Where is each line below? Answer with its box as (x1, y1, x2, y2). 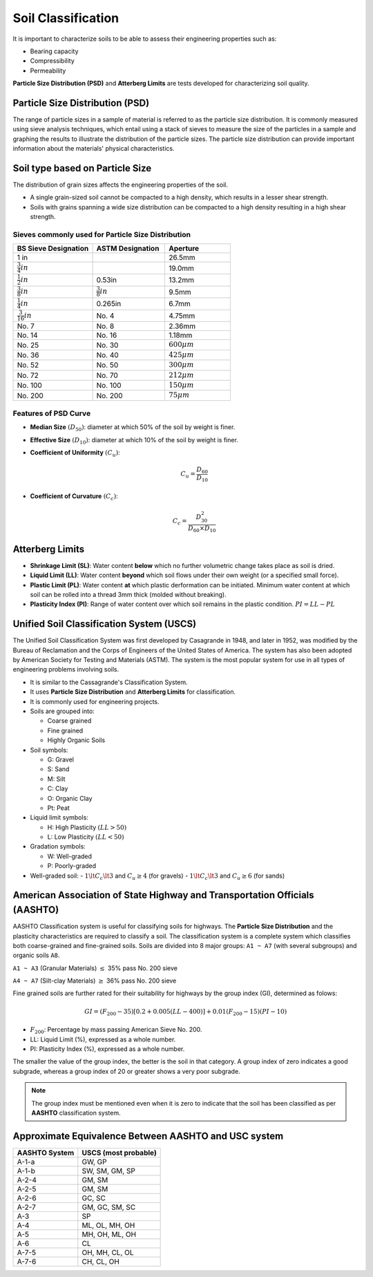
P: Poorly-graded (47, 862, 97, 870)
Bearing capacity (30, 47, 79, 55)
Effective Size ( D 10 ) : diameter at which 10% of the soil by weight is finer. (30, 435, 238, 446)
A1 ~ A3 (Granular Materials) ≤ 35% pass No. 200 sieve (12, 964, 178, 972)
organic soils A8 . (12, 951, 60, 960)
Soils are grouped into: (30, 707, 95, 715)
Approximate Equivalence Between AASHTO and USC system (12, 1130, 284, 1142)
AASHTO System (17, 1148, 75, 1157)
